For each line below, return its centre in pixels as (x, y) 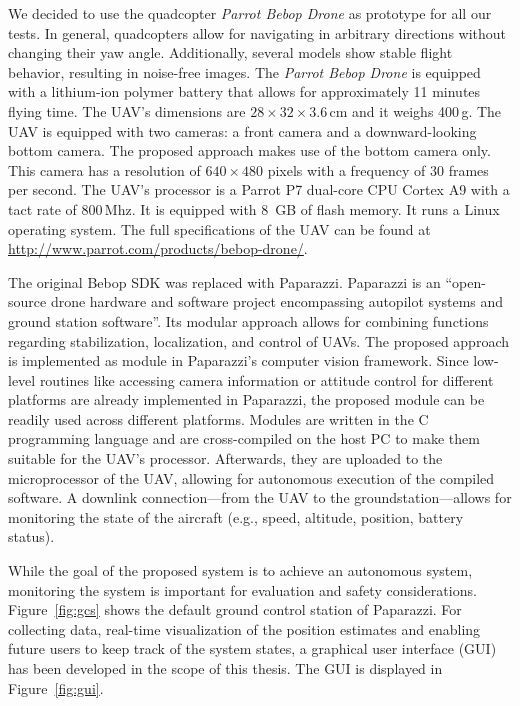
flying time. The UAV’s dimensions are (127, 110)
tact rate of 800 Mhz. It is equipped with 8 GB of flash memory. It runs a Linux (254, 208)
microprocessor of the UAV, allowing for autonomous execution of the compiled (251, 477)
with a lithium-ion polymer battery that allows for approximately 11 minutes (244, 91)
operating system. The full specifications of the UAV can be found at (219, 228)
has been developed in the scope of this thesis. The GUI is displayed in (225, 668)
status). (31, 536)
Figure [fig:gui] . (56, 687)
